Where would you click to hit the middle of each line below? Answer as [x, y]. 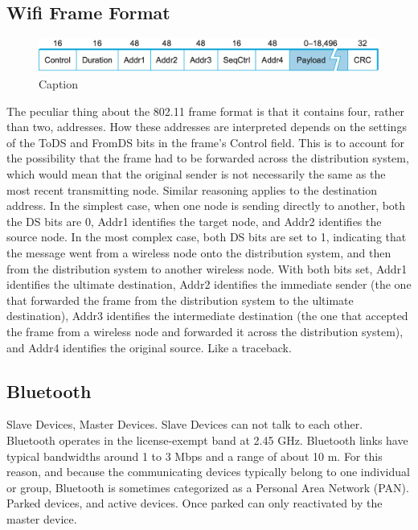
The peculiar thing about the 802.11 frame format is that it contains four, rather [206, 111]
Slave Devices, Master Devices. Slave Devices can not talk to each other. [185, 424]
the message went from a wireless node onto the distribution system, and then [199, 252]
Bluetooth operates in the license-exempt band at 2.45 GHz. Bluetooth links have [207, 440]
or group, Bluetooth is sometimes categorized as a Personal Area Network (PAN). [208, 487]
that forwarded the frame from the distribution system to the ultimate [180, 300]
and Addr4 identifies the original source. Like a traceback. [149, 347]
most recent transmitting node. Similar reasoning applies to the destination [192, 189]
